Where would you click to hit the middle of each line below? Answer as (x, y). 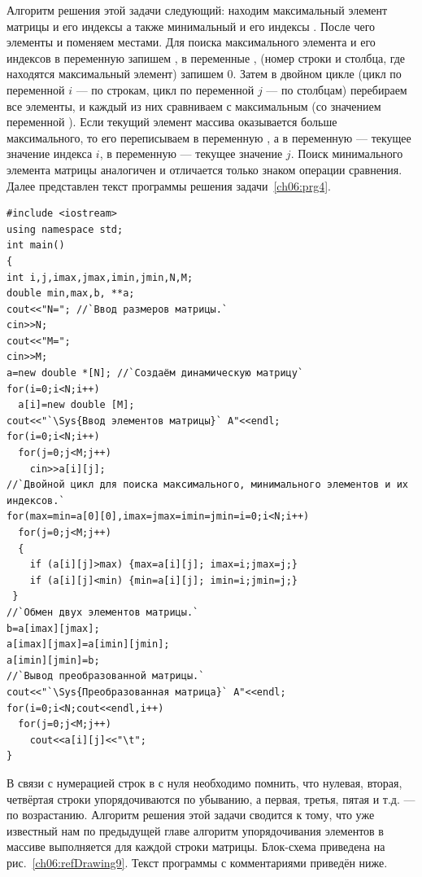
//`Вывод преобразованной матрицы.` (106, 676)
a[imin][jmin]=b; (53, 660)
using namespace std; (65, 229)
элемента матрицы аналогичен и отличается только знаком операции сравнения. (204, 169)
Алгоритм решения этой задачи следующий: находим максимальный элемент (197, 10)
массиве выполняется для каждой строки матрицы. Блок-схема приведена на (196, 846)
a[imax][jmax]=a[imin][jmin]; (88, 645)
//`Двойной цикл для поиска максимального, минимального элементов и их (207, 485)
